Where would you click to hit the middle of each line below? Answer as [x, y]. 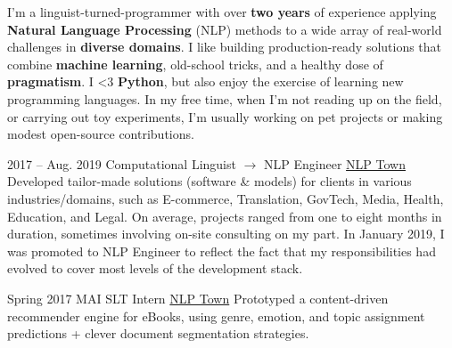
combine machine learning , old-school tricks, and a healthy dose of [195, 64]
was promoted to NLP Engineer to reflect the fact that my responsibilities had [222, 251]
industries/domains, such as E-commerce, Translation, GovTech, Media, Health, [226, 198]
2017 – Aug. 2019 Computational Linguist [122, 163]
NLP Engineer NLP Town [335, 163]
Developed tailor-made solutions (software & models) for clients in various [210, 181]
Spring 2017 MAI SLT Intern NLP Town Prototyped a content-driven [198, 298]
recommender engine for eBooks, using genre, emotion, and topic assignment [216, 316]
